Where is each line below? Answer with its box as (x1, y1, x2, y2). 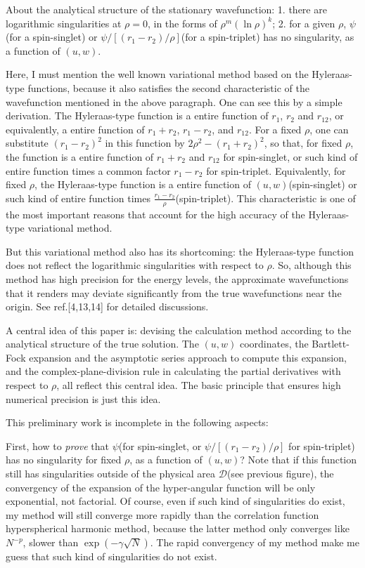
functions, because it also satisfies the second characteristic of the (27, 80, 309, 95)
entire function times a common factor (6, 163, 171, 178)
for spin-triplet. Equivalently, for (206, 163, 346, 178)
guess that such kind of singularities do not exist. (6, 549, 217, 564)
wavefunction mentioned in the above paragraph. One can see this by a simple (6, 94, 342, 109)
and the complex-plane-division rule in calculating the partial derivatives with (6, 364, 341, 378)
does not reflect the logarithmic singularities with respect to (6, 258, 264, 272)
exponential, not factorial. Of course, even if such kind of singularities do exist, (6, 494, 345, 508)
